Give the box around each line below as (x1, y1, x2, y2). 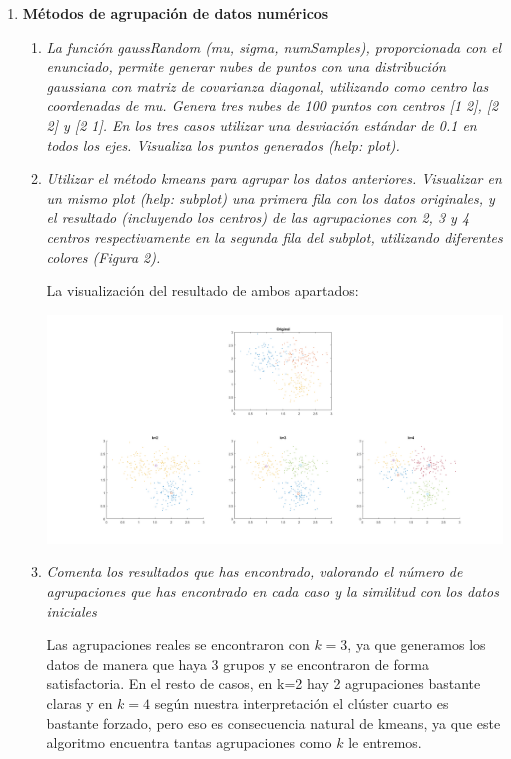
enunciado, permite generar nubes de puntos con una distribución (46, 56, 446, 77)
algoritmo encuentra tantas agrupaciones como (46, 732, 332, 753)
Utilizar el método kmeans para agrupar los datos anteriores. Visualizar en (46, 168, 502, 189)
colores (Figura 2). (46, 246, 161, 267)
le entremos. (348, 732, 422, 753)
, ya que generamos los (347, 634, 486, 655)
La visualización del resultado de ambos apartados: (46, 280, 359, 301)
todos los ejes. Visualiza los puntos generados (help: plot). (46, 134, 400, 155)
